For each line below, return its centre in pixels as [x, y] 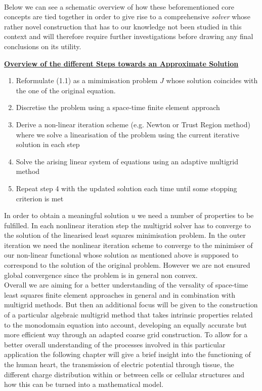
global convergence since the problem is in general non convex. [101, 275]
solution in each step [48, 144]
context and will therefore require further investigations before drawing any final [129, 36]
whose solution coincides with [212, 80]
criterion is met [40, 198]
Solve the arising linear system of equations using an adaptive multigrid [127, 161]
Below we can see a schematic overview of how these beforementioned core [119, 6]
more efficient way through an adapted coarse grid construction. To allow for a [126, 334]
